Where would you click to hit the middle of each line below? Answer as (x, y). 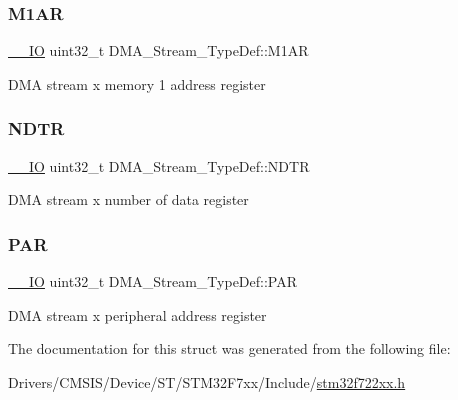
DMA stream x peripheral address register (137, 314)
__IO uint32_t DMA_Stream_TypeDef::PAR (153, 281)
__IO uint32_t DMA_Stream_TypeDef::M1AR (158, 50)
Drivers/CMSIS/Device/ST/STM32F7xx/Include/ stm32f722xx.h (207, 381)
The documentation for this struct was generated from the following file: (229, 348)
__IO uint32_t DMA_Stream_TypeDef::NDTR (159, 165)
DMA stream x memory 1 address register (137, 83)
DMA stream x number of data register (128, 199)
